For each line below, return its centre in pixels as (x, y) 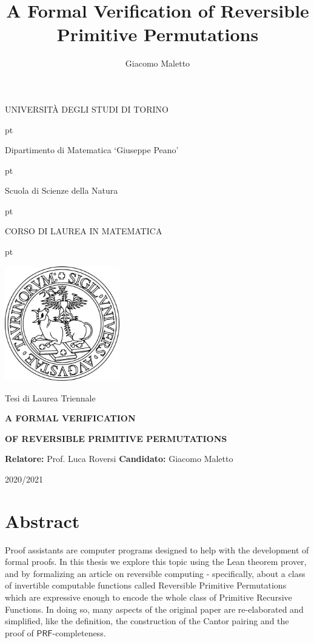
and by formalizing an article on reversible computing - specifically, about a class (155, 573)
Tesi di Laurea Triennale (50, 397)
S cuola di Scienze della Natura (62, 190)
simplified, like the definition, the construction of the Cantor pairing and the (147, 621)
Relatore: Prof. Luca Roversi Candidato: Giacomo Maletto (119, 459)
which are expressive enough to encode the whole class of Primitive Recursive (149, 597)
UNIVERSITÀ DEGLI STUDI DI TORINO (87, 109)
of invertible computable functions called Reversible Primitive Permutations (146, 585)
